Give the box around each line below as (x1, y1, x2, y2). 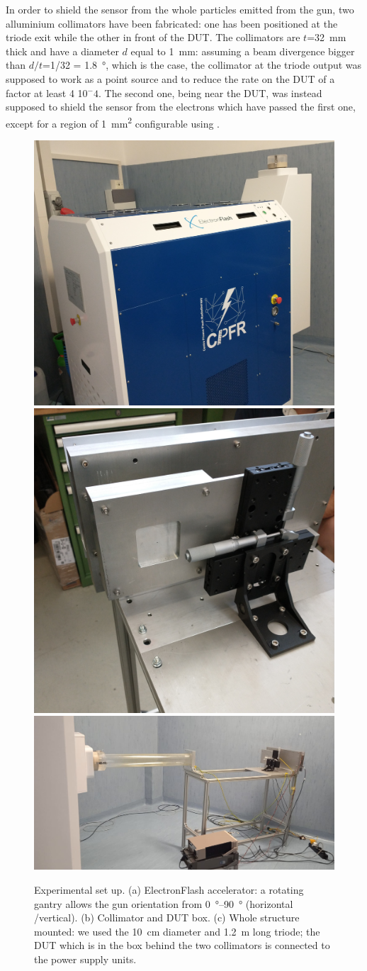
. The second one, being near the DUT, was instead (98, 85, 322, 100)
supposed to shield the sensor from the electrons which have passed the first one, (6, 99, 356, 114)
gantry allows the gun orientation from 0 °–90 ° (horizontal (34, 896, 293, 911)
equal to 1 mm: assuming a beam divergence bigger (130, 43, 355, 58)
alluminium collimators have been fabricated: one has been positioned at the (6, 16, 338, 30)
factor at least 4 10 (6, 85, 88, 100)
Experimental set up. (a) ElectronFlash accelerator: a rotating (34, 882, 304, 897)
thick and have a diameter (6, 43, 119, 58)
